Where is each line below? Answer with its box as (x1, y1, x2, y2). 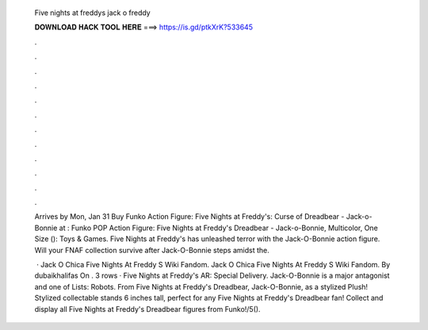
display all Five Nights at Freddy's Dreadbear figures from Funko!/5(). (34, 304, 261, 313)
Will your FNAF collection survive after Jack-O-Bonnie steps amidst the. (34, 245, 269, 255)
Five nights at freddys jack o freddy (34, 8, 151, 17)
